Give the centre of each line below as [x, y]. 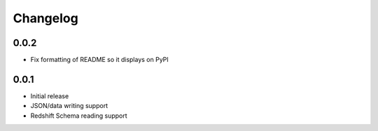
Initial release [50, 96]
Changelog [45, 18]
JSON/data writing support [69, 106]
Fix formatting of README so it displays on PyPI [100, 60]
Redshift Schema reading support [79, 116]
